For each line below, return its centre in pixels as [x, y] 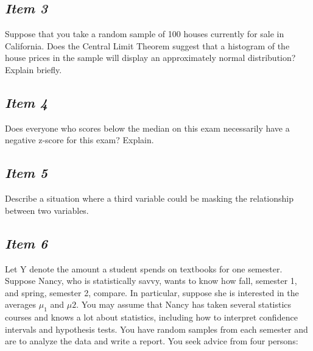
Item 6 [26, 243]
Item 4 [26, 102]
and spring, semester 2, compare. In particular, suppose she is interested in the [152, 292]
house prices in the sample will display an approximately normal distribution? [150, 58]
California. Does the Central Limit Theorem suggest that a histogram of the [147, 45]
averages [21, 304]
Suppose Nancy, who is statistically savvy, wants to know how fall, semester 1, [151, 281]
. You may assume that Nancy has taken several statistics [184, 304]
